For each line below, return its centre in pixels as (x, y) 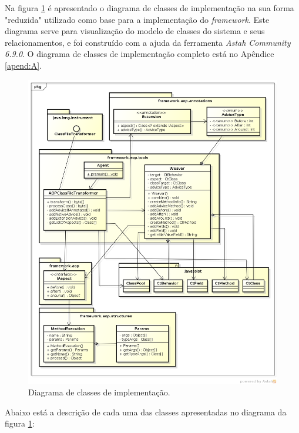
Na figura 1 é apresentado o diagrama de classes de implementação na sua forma (149, 8)
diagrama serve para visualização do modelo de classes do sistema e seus (135, 31)
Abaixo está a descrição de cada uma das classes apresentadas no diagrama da (146, 412)
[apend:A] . (23, 65)
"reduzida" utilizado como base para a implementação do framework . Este (137, 19)
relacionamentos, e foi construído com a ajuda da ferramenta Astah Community (148, 42)
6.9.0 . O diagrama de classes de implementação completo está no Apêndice (140, 54)
